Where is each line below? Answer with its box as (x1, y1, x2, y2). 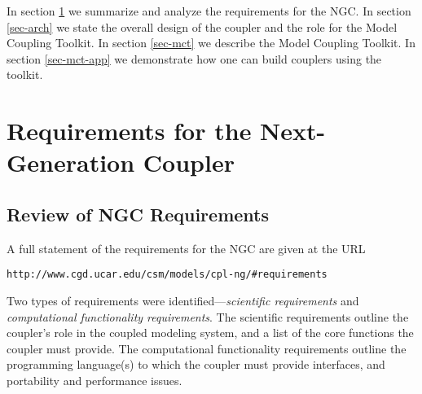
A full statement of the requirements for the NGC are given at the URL (7, 239, 366, 256)
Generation (7, 146, 135, 179)
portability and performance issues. (7, 371, 182, 388)
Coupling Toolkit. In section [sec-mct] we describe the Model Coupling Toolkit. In (7, 34, 415, 51)
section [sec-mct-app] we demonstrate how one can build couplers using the (7, 50, 382, 67)
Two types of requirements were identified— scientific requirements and (7, 291, 359, 309)
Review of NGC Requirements (7, 201, 269, 226)
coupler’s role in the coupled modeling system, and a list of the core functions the (7, 324, 414, 341)
